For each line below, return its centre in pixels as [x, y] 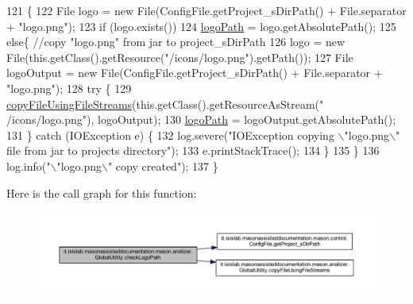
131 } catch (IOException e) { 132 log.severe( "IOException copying [170, 135]
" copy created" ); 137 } [163, 165]
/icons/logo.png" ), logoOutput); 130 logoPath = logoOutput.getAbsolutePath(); [201, 119]
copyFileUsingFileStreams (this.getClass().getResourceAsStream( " [165, 104]
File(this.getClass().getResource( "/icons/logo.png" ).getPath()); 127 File [180, 57]
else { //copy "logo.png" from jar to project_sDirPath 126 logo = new [176, 42]
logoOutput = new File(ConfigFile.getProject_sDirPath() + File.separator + [195, 73]
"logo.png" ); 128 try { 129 [69, 88]
